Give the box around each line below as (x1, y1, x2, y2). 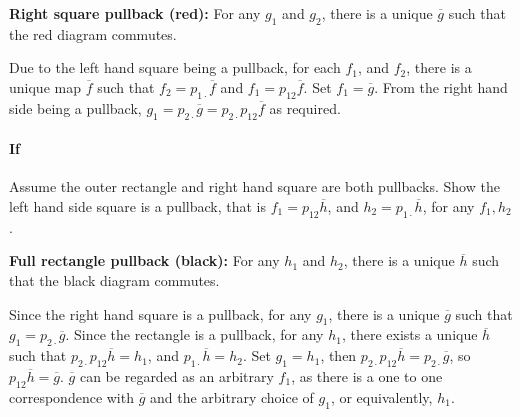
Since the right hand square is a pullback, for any (9, 303, 312, 324)
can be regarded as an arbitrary (79, 365, 274, 386)
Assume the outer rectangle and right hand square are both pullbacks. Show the (9, 176, 500, 197)
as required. (269, 97, 341, 118)
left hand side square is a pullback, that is (9, 195, 267, 216)
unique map (9, 76, 81, 97)
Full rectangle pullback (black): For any (9, 250, 280, 271)
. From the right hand (374, 76, 508, 97)
